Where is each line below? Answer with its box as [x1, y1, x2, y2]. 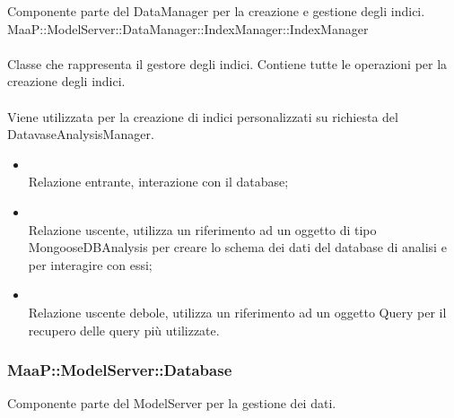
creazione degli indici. [7, 72, 126, 91]
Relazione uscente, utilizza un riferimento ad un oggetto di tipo [28, 220, 377, 239]
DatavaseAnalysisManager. [7, 125, 154, 144]
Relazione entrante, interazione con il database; [28, 172, 289, 191]
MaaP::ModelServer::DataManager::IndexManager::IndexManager [7, 19, 369, 38]
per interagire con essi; [28, 255, 153, 274]
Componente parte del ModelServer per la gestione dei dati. [7, 394, 336, 413]
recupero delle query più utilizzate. [28, 320, 220, 339]
